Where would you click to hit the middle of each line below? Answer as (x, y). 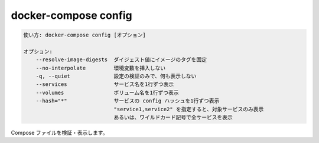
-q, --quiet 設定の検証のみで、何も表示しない (116, 76)
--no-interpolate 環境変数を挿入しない (101, 68)
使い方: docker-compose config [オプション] (84, 35)
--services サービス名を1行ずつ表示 (105, 84)
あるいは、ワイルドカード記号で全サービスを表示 (173, 117)
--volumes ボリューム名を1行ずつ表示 (108, 92)
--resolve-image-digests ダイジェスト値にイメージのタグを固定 (121, 60)
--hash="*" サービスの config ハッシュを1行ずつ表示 (128, 101)
